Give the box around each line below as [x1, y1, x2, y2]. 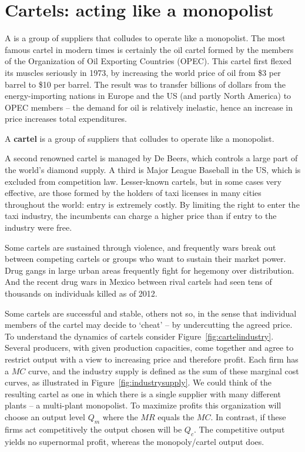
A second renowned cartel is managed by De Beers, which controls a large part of [5, 152, 298, 164]
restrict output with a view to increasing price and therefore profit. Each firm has [5, 353, 299, 365]
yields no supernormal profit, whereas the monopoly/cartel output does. [5, 435, 264, 447]
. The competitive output [193, 423, 285, 435]
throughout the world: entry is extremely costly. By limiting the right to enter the [5, 198, 300, 210]
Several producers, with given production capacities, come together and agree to [5, 341, 294, 354]
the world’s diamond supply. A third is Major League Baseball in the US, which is [5, 164, 301, 176]
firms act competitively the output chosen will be [5, 423, 182, 435]
